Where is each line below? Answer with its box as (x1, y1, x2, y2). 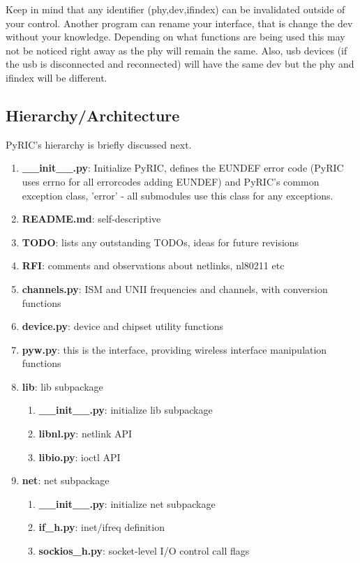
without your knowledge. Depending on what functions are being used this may (6, 29, 345, 44)
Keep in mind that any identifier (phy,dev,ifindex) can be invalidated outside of (6, 2, 345, 16)
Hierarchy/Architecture (6, 104, 180, 126)
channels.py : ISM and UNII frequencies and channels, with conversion (22, 281, 328, 296)
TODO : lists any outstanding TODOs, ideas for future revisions (22, 234, 299, 249)
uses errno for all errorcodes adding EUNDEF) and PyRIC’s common (22, 174, 320, 188)
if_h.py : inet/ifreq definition (38, 520, 165, 534)
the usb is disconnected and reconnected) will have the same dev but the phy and (6, 57, 354, 71)
